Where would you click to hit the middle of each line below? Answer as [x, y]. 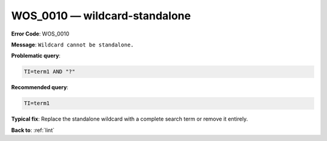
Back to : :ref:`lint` [33, 130]
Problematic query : [36, 56]
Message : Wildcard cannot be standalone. [73, 45]
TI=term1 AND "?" [50, 72]
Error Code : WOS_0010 [40, 34]
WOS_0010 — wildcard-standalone [101, 16]
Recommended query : [40, 87]
